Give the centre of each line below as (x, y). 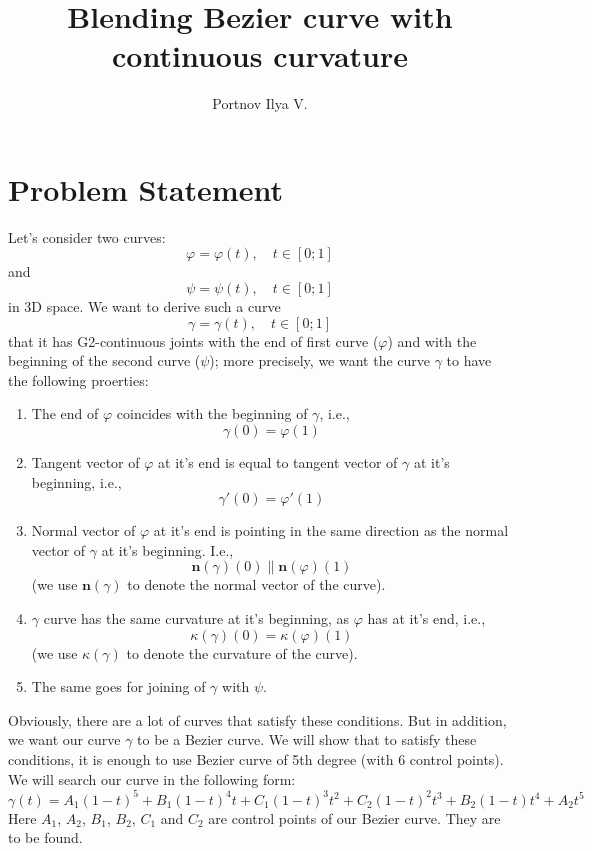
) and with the (432, 340)
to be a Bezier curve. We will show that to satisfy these (307, 739)
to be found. (45, 837)
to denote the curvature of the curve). (242, 652)
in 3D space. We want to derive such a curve (144, 306)
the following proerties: (78, 379)
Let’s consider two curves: (87, 236)
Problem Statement (145, 188)
